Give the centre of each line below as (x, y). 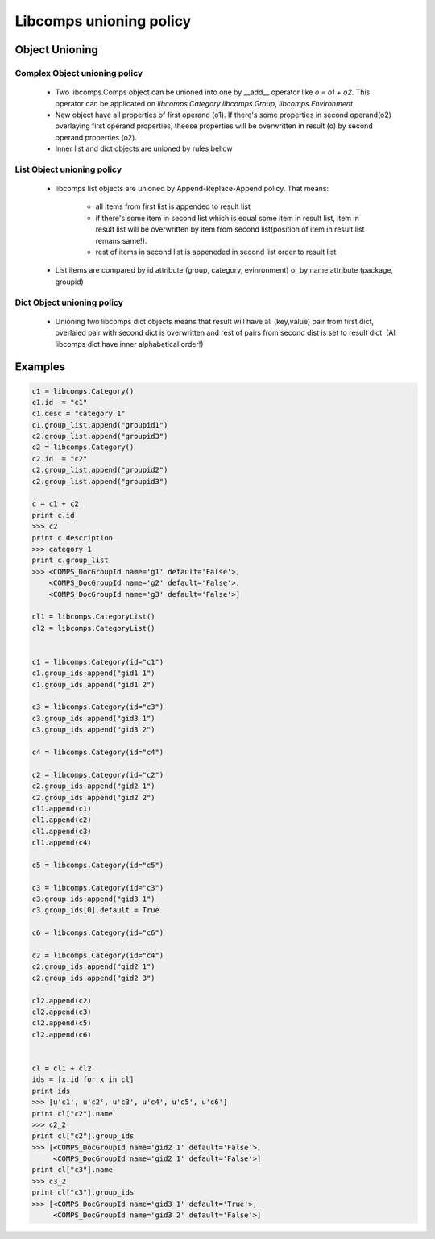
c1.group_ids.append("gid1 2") (94, 684)
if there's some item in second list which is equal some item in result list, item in (228, 218)
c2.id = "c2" (60, 459)
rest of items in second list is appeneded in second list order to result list (216, 252)
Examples (40, 367)
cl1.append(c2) (62, 820)
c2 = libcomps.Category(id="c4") (98, 955)
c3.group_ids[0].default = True (96, 910)
